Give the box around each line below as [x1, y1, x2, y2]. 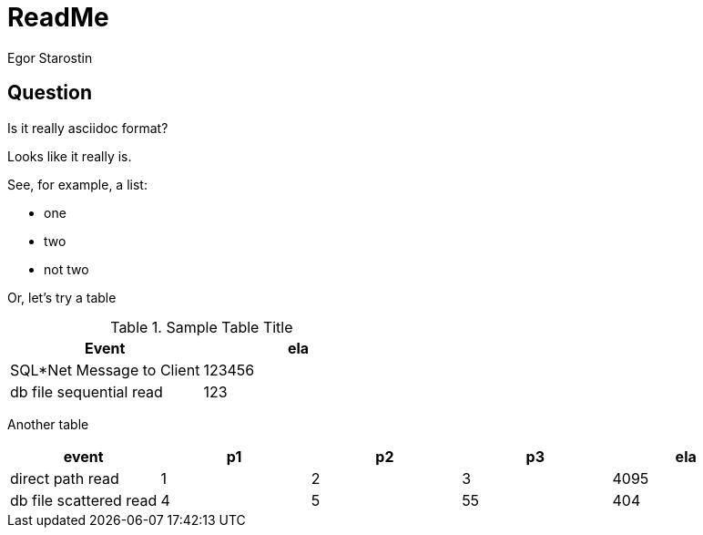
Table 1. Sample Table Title [110, 317, 293, 336]
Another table [7, 416, 89, 432]
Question [7, 81, 92, 105]
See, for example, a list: [7, 176, 148, 192]
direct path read [10, 468, 119, 488]
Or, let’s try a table [7, 289, 117, 305]
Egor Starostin [7, 49, 93, 66]
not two [44, 261, 89, 277]
